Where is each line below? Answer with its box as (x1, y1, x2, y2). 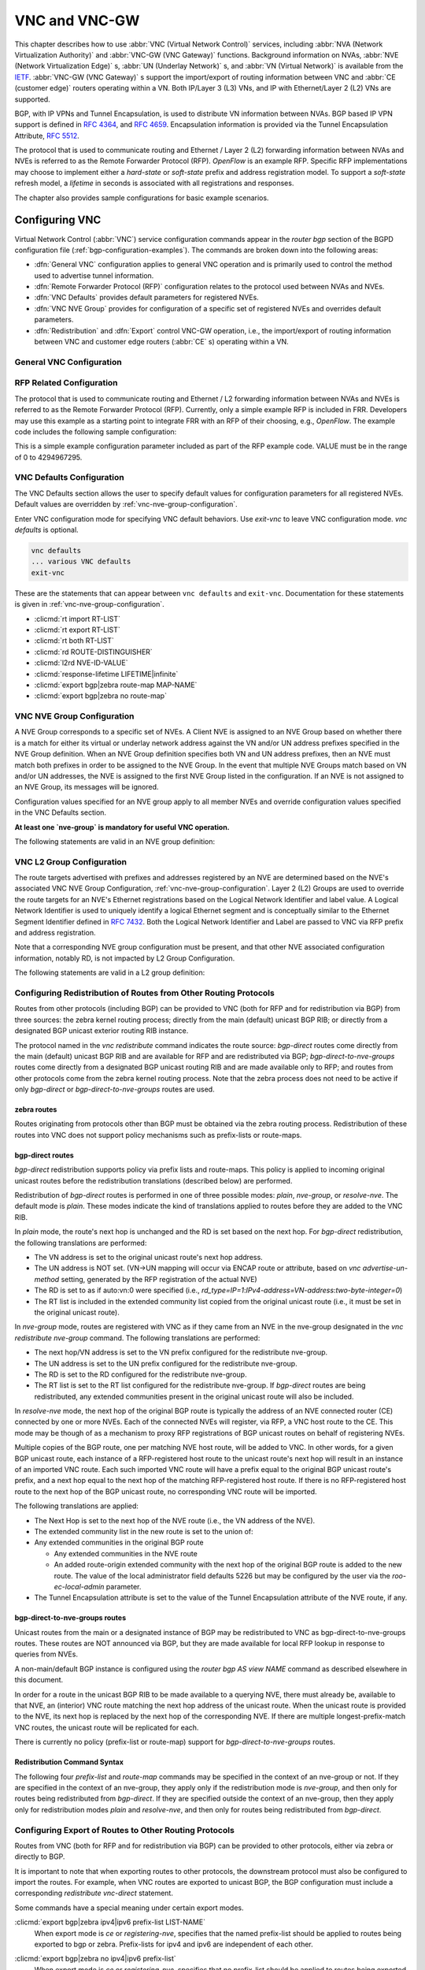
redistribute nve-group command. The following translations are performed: (14, 1333, 261, 1343)
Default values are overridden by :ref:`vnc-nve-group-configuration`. (14, 500, 238, 509)
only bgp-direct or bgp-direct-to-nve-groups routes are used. (14, 1084, 216, 1095)
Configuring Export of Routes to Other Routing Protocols (14, 1824, 235, 1835)
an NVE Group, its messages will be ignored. (14, 782, 159, 792)
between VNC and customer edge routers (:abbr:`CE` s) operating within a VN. (34, 337, 289, 347)
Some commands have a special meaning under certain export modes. (14, 1903, 244, 1912)
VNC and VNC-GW (14, 12, 140, 29)
